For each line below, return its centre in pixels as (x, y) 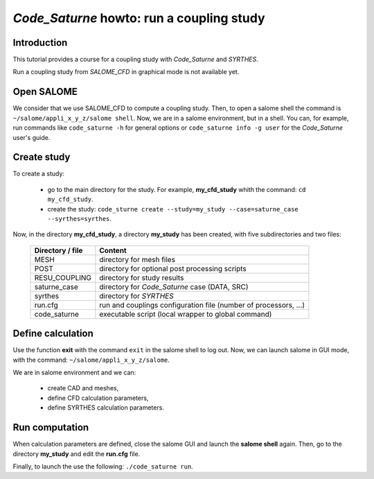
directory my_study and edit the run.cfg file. (77, 453)
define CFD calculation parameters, (98, 398)
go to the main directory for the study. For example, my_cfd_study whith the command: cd (177, 189)
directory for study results (142, 277)
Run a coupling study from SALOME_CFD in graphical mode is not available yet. (126, 72)
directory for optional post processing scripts (173, 268)
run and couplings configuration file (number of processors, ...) (202, 305)
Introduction (40, 43)
